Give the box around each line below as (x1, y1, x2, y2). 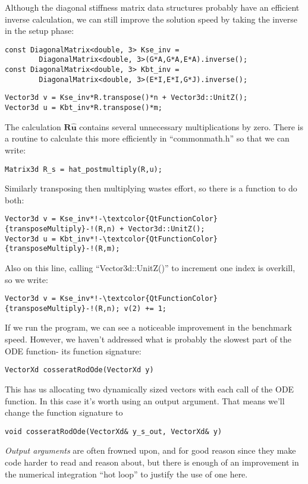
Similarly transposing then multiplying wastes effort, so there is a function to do (5, 182, 297, 194)
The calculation (5, 120, 61, 133)
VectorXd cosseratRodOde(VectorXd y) (5, 366, 154, 375)
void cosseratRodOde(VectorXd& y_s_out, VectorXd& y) (5, 427, 222, 436)
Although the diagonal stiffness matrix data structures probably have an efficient (5, 1, 300, 13)
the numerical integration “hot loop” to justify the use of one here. (5, 467, 248, 480)
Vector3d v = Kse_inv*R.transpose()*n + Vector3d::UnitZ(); (5, 93, 248, 102)
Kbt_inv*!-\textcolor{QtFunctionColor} (60, 234, 218, 243)
